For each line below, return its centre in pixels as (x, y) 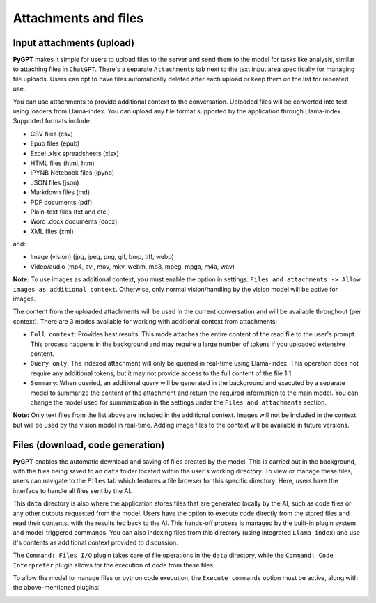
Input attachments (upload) (74, 43)
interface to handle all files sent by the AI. (72, 490)
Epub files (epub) (55, 143)
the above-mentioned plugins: (56, 588)
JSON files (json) (55, 182)
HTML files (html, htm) (63, 163)
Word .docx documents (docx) (74, 221)
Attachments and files (78, 18)
